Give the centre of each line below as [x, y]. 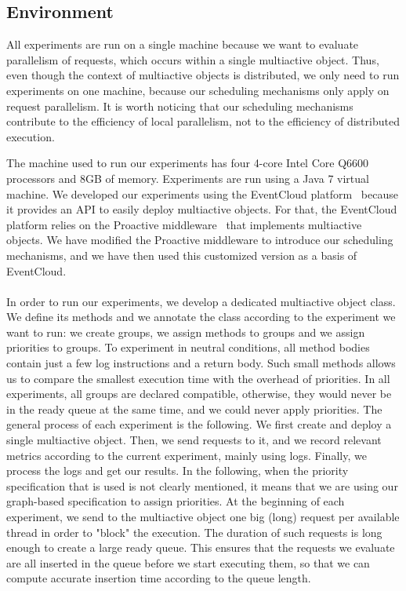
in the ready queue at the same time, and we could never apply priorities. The [194, 409]
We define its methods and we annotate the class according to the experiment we [201, 317]
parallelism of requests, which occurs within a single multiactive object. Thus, [193, 59]
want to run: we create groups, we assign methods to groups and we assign [186, 332]
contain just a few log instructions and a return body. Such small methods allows [201, 363]
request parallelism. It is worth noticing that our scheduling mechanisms [180, 106]
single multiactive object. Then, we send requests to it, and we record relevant [194, 440]
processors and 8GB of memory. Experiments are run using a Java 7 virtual [188, 178]
